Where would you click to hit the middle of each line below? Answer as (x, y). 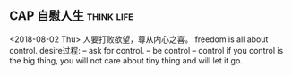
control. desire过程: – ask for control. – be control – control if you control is (146, 50)
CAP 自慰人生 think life (72, 16)
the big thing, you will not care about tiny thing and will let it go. (126, 60)
